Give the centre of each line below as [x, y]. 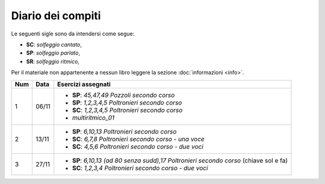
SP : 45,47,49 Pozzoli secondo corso [124, 95]
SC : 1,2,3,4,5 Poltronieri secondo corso [128, 110]
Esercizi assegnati [84, 84]
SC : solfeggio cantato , [54, 44]
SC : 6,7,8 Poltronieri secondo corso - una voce [138, 139]
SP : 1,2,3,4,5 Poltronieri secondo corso [127, 102]
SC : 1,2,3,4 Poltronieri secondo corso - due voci [140, 168]
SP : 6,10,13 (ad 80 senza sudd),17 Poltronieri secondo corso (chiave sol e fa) [180, 161]
